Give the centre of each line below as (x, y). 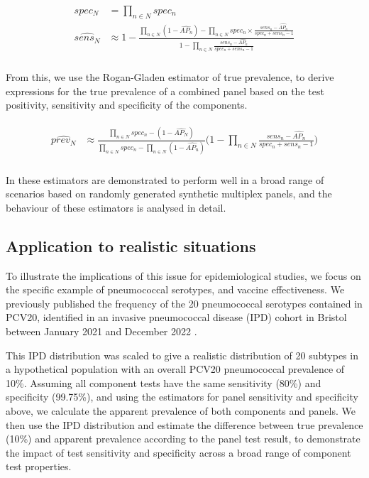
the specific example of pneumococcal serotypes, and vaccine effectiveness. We (175, 289)
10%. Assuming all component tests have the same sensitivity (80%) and (164, 382)
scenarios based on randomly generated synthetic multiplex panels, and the (169, 194)
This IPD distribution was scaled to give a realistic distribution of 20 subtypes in (182, 355)
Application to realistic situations (131, 245)
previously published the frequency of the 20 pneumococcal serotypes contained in (184, 303)
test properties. (39, 466)
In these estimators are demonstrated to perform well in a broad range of (165, 179)
